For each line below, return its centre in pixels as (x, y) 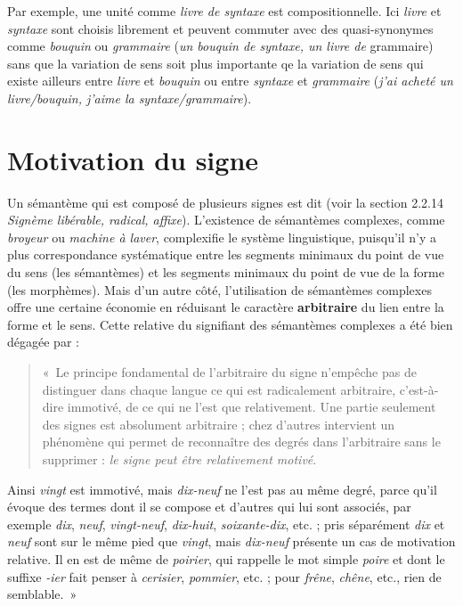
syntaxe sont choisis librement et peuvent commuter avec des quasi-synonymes (220, 28)
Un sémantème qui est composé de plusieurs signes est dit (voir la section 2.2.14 (225, 202)
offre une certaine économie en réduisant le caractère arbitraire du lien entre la (226, 307)
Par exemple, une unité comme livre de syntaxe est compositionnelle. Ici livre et (224, 11)
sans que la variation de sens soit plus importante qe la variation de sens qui (215, 63)
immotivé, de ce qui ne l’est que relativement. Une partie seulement (252, 407)
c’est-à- (419, 389)
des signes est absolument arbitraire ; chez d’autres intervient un (219, 424)
